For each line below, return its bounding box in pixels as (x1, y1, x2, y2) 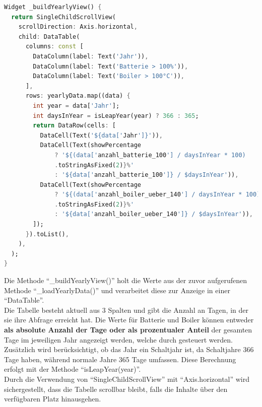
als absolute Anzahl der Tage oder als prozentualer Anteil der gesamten (4, 324, 252, 334)
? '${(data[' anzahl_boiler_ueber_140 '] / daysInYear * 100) (54, 191, 260, 198)
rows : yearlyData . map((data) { (25, 92, 130, 100)
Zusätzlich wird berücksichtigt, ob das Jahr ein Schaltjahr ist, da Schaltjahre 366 (4, 344, 254, 355)
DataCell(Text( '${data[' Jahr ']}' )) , (40, 131, 163, 139)
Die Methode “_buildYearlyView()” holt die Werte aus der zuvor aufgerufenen (4, 275, 247, 286)
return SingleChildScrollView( (11, 13, 116, 21)
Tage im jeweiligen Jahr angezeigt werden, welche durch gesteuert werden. (4, 334, 233, 345)
